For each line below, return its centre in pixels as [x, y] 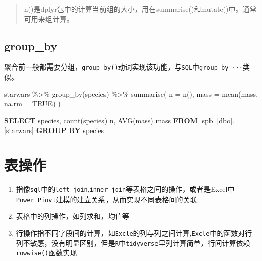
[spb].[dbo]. [217, 120]
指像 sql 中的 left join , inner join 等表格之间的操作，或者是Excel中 [125, 189]
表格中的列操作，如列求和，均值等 [72, 216]
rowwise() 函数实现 [46, 253]
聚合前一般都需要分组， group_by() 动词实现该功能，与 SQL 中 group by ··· [123, 67]
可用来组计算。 [49, 18]
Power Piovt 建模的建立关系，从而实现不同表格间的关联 [107, 199]
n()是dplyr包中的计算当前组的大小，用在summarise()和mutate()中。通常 [140, 9]
